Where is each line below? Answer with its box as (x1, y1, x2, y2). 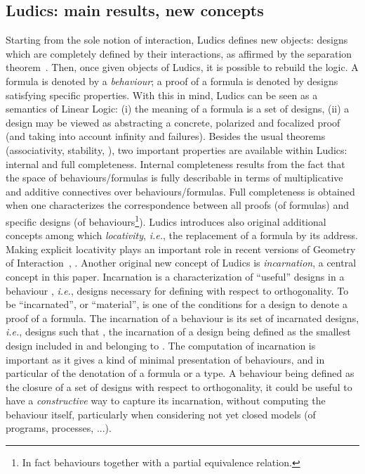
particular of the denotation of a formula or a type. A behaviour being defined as (6, 366, 354, 380)
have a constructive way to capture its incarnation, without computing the (6, 393, 326, 408)
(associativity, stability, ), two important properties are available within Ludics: (6, 142, 347, 157)
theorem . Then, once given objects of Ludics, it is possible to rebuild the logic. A (6, 60, 359, 75)
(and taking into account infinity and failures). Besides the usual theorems (6, 129, 326, 143)
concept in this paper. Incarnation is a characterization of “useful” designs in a (6, 269, 345, 283)
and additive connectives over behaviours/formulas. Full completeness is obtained (6, 184, 355, 198)
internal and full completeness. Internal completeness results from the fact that (6, 156, 345, 171)
